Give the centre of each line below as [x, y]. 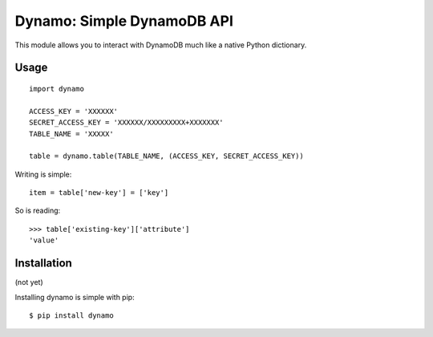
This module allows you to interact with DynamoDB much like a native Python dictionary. [161, 45]
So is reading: [38, 211]
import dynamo [57, 89]
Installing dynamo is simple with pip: [75, 297]
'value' [44, 240]
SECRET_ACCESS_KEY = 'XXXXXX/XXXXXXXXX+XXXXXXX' [126, 123]
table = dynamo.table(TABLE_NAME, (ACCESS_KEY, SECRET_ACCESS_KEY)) [166, 156]
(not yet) [29, 282]
